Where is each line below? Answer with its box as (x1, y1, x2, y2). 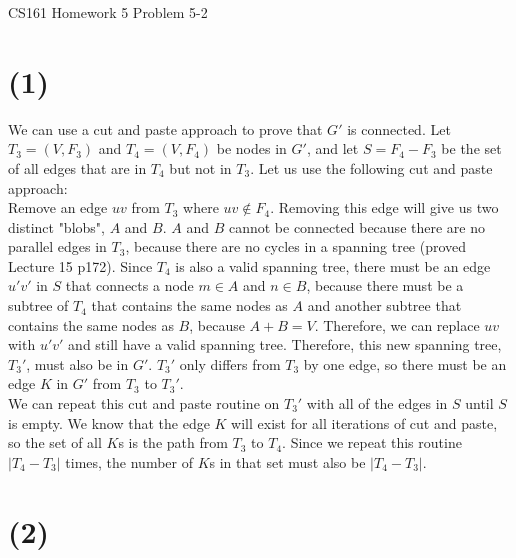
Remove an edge (8, 197, 108, 218)
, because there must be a (306, 275, 464, 296)
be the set (441, 138, 502, 159)
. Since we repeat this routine (282, 432, 462, 453)
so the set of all (8, 432, 102, 453)
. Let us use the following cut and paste (250, 157, 493, 178)
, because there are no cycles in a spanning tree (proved (125, 236, 467, 257)
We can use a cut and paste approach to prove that (8, 118, 323, 139)
